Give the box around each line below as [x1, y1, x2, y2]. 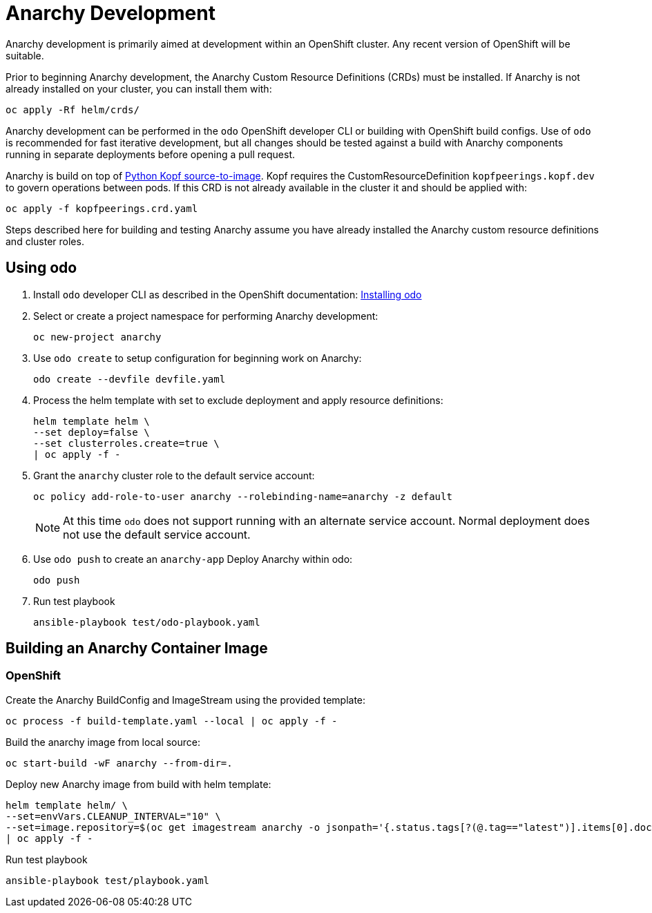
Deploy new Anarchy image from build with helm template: [6, 778, 271, 790]
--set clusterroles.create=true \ [33, 437, 220, 449]
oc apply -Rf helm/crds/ [6, 104, 140, 115]
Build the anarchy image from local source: [6, 736, 201, 748]
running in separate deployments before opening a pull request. [6, 148, 296, 160]
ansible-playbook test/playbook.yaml [6, 874, 210, 886]
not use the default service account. [63, 527, 251, 541]
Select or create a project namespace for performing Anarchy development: [33, 309, 378, 322]
